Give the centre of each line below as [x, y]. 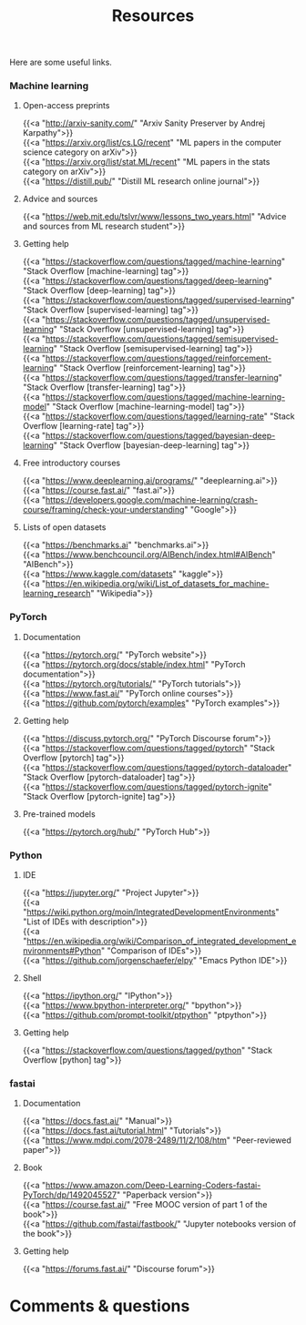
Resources [153, 16]
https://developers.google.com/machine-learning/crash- [152, 500]
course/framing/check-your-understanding [103, 510]
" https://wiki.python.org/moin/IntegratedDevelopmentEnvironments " [151, 912]
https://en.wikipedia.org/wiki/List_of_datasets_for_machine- [157, 584]
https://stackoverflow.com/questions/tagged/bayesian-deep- [160, 436]
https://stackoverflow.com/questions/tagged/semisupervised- [162, 339]
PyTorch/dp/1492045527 [69, 1195]
